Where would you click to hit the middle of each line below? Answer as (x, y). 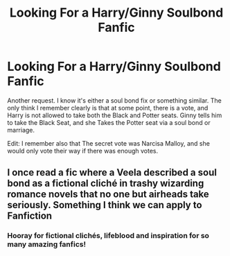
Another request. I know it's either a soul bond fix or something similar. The (114, 100)
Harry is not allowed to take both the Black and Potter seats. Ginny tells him (115, 115)
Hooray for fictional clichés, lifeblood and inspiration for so (108, 236)
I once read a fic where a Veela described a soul (112, 172)
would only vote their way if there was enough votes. (83, 151)
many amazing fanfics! (47, 244)
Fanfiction (30, 216)
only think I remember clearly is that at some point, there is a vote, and (108, 108)
